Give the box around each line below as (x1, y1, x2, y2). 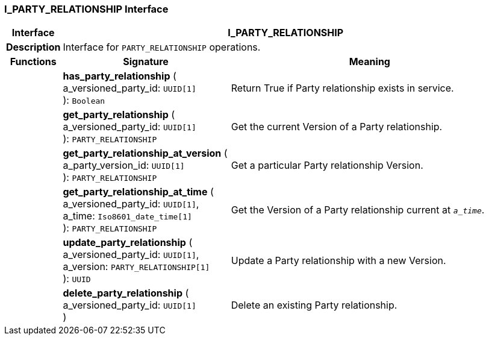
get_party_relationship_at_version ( (63, 147, 228, 160)
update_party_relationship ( (63, 236, 193, 249)
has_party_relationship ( (63, 70, 176, 83)
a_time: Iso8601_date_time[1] (63, 210, 192, 222)
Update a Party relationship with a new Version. (231, 254, 446, 267)
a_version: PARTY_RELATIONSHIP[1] (63, 260, 210, 273)
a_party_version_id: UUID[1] (63, 159, 185, 172)
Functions (10, 55, 57, 68)
